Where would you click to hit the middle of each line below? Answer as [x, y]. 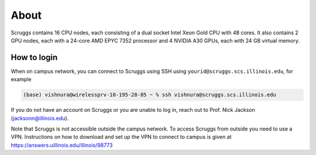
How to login [34, 57]
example [21, 79]
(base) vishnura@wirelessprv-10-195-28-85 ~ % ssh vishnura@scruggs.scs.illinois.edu [150, 95]
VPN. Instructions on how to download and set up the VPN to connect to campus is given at [121, 137]
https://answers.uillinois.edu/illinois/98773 [62, 145]
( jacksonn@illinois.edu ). [40, 118]
